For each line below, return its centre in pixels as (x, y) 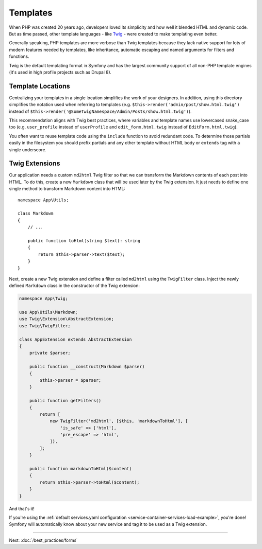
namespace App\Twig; (43, 299)
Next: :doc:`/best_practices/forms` (43, 540)
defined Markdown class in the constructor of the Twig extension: (74, 286)
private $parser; (50, 353)
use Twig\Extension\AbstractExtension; (66, 319)
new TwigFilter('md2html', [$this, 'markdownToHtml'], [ (119, 421)
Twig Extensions (34, 164)
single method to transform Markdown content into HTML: (67, 189)
